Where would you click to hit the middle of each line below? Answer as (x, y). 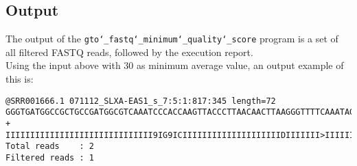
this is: (20, 79)
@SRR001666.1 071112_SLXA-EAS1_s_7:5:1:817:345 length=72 (141, 101)
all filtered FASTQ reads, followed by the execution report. (129, 52)
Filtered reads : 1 (50, 157)
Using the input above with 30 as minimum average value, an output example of (175, 65)
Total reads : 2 (50, 147)
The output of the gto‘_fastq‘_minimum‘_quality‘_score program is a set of (172, 39)
